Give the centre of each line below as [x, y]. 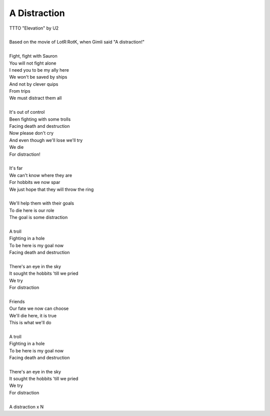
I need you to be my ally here [39, 70]
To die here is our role [32, 210]
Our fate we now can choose [39, 309]
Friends [17, 301]
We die [16, 147]
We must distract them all [35, 98]
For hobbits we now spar [35, 182]
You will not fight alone [33, 63]
